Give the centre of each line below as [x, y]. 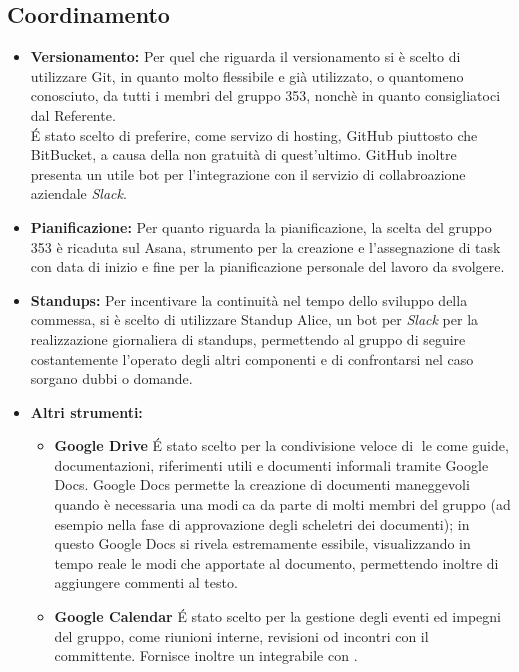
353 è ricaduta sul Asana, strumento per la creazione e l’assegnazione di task [265, 246]
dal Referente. [73, 114]
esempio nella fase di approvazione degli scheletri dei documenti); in [262, 523]
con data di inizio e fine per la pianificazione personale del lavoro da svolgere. [267, 266]
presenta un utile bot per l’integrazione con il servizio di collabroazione [248, 173]
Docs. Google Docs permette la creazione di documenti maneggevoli [262, 484]
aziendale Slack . [78, 193]
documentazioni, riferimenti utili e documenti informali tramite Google [271, 464]
